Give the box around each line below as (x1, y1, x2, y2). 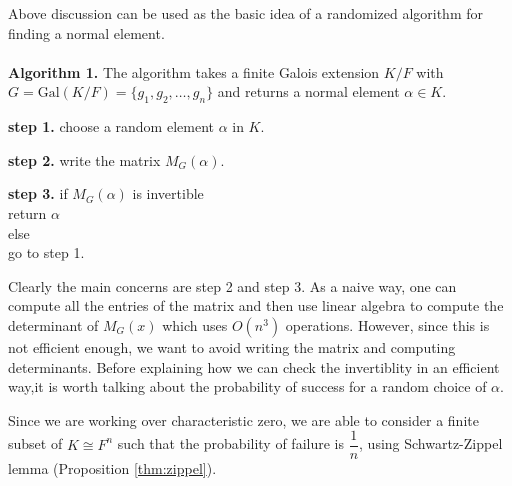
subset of (8, 433, 63, 454)
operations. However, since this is (285, 314, 490, 335)
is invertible (132, 183, 204, 204)
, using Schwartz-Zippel (359, 433, 503, 454)
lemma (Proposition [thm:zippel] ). (8, 458, 217, 479)
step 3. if (8, 183, 68, 204)
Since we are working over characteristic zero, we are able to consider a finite (8, 409, 479, 430)
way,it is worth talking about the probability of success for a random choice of (8, 376, 487, 397)
